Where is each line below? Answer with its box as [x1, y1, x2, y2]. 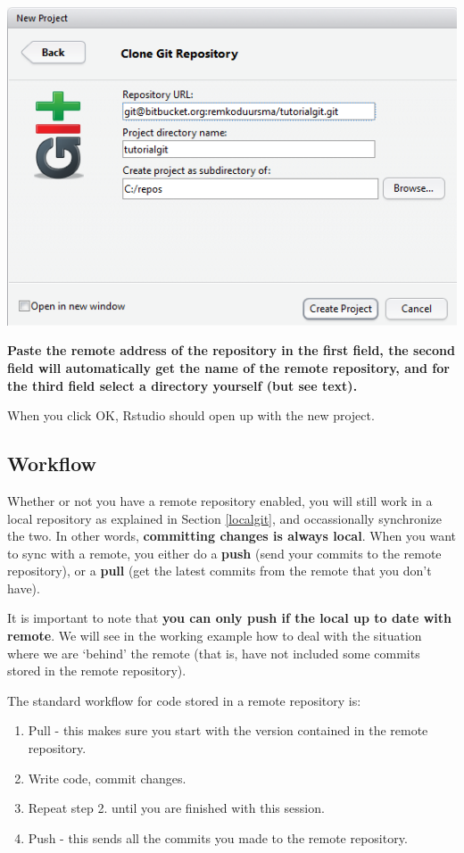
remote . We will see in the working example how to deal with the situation [7, 626, 422, 645]
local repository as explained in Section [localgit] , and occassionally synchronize [7, 509, 443, 527]
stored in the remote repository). [7, 661, 186, 680]
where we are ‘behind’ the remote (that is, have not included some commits [7, 643, 420, 662]
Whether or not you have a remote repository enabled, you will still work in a [7, 491, 433, 509]
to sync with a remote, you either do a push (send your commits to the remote [7, 543, 442, 562]
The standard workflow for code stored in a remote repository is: [7, 691, 361, 709]
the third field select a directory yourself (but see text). [7, 376, 358, 394]
